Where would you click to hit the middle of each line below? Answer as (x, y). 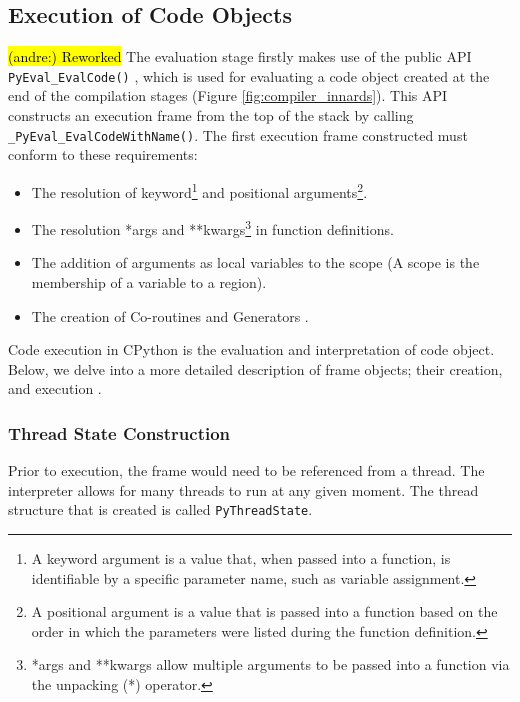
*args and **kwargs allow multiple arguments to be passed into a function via (270, 664)
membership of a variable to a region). (149, 281)
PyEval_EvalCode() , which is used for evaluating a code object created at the (249, 75)
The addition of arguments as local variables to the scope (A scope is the (255, 262)
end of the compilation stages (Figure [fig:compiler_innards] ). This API (228, 95)
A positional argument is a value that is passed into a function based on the (264, 611)
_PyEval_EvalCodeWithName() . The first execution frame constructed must (238, 134)
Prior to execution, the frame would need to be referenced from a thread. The (246, 470)
